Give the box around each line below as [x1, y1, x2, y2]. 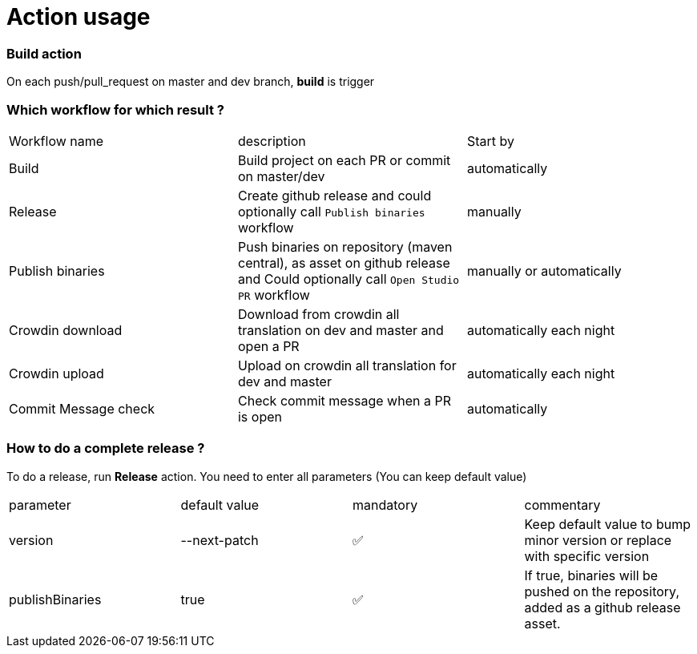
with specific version [524, 547, 650, 564]
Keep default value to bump [524, 515, 691, 532]
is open [237, 408, 282, 425]
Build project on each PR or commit [237, 151, 451, 168]
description [237, 132, 306, 149]
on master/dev [237, 168, 325, 184]
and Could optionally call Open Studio [237, 270, 460, 287]
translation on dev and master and [237, 321, 444, 338]
